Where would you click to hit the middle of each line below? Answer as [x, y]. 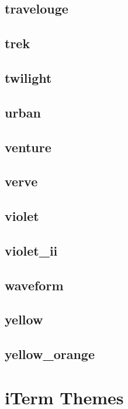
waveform [34, 285]
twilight [28, 77]
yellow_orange [50, 354]
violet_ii [31, 250]
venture [28, 147]
